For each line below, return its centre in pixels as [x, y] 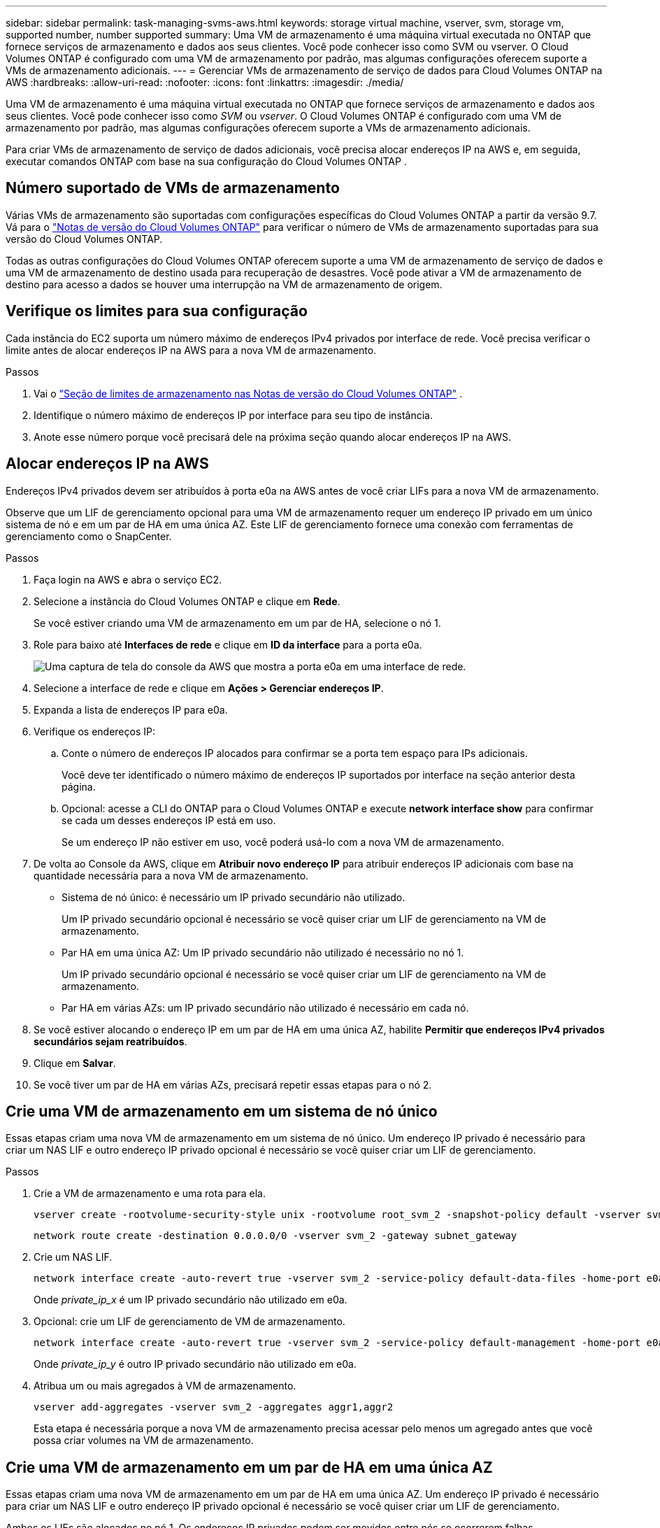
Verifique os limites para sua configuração [157, 311]
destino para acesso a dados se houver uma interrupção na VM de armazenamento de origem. [224, 284]
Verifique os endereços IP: [94, 731]
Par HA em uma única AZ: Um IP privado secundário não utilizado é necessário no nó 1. [263, 952]
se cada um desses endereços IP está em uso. [169, 820]
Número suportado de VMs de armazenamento [173, 188]
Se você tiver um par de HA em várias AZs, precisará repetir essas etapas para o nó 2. [233, 1084]
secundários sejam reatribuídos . [110, 1041]
